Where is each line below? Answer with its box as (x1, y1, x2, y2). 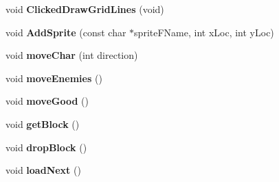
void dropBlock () (5, 140, 87, 154)
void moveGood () (5, 94, 89, 108)
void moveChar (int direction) (5, 48, 138, 62)
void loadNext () (5, 163, 81, 177)
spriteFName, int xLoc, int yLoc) (134, 25, 274, 39)
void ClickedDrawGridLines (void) (5, 2, 164, 16)
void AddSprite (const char (5, 25, 126, 39)
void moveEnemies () (5, 70, 102, 85)
